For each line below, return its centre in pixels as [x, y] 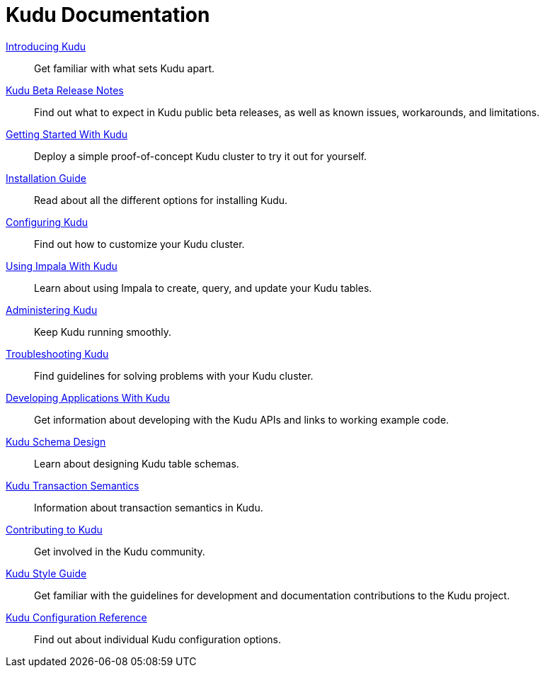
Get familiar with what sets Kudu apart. [125, 68]
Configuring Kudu [47, 222]
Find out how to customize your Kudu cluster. [139, 244]
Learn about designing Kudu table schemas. [137, 463]
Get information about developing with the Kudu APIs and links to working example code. [242, 419]
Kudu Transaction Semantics [73, 485]
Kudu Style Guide [46, 573]
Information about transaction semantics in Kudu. [149, 507]
